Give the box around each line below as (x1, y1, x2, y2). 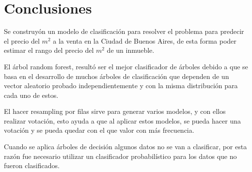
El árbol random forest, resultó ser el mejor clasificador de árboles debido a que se (4, 61, 248, 71)
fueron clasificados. (4, 160, 60, 171)
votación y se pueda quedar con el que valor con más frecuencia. (4, 125, 194, 135)
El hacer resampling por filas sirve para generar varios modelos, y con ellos (4, 106, 226, 116)
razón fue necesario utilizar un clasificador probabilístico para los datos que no (4, 151, 237, 161)
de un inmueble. (107, 45, 155, 55)
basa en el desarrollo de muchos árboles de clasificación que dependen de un (4, 71, 229, 81)
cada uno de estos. (4, 90, 59, 100)
